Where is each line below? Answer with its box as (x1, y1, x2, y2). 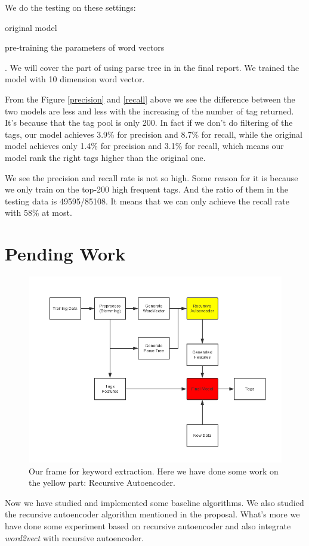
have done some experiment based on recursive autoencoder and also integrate (5, 520, 291, 532)
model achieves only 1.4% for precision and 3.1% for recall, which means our (5, 139, 284, 152)
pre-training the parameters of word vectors (5, 41, 165, 54)
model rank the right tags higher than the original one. (5, 151, 206, 163)
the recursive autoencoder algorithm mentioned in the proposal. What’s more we (5, 508, 300, 520)
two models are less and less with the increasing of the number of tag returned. (5, 104, 294, 117)
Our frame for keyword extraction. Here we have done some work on (29, 464, 279, 477)
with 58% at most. (5, 206, 72, 219)
